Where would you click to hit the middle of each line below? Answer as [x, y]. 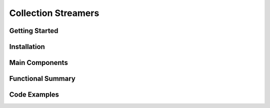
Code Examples [34, 95]
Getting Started [34, 31]
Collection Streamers [54, 13]
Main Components [39, 63]
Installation [27, 47]
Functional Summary [42, 79]
